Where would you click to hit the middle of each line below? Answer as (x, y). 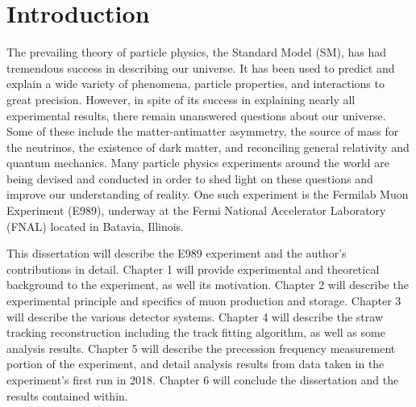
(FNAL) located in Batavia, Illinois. (96, 226)
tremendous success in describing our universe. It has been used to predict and (201, 67)
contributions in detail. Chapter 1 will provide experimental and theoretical (193, 269)
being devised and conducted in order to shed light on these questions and (190, 178)
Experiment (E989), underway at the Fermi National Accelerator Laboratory (196, 210)
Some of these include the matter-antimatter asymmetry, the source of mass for (203, 131)
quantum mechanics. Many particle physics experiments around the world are (198, 163)
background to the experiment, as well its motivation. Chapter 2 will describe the (208, 285)
